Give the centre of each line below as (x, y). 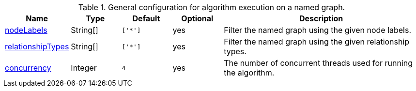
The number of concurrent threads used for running (318, 63)
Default (146, 18)
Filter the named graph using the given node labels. (318, 30)
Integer (84, 68)
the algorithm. (249, 73)
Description (321, 18)
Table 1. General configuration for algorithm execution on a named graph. (212, 7)
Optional (197, 18)
